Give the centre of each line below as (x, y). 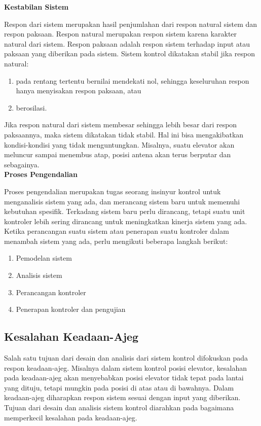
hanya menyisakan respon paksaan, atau (79, 91)
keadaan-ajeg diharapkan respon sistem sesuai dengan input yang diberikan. (122, 397)
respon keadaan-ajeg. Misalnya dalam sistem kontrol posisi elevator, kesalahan (125, 367)
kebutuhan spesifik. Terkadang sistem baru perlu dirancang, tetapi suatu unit (125, 211)
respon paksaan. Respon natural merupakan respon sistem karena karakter (121, 34)
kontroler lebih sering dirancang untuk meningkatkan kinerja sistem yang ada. (126, 221)
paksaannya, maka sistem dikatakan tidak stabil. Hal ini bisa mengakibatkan (124, 134)
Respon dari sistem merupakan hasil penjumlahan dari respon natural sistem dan (131, 24)
